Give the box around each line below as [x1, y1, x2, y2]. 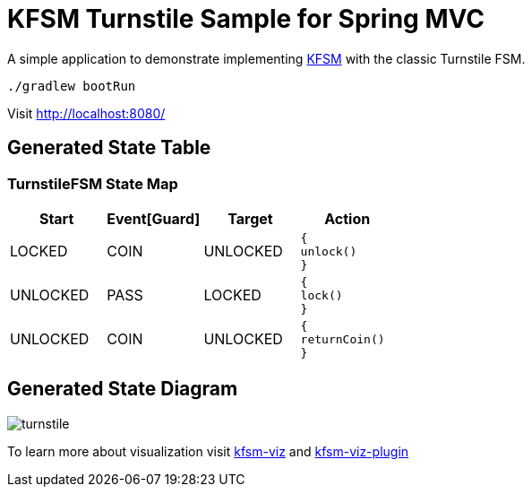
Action [324, 209, 371, 228]
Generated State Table [7, 136, 211, 160]
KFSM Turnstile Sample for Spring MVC [7, 4, 485, 34]
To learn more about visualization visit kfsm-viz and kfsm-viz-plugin [7, 443, 409, 459]
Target [227, 209, 273, 228]
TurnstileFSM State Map [7, 174, 178, 193]
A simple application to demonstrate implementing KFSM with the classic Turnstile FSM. [7, 50, 526, 66]
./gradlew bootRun [7, 78, 136, 93]
